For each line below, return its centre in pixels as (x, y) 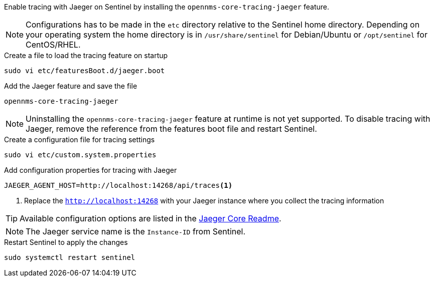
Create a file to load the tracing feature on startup (86, 55)
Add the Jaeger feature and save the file (71, 86)
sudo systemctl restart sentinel (70, 257)
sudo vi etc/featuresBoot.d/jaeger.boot (85, 71)
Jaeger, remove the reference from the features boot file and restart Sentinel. (171, 129)
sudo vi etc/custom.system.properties (80, 155)
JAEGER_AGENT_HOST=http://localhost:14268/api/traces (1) (118, 185)
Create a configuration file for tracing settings (80, 139)
